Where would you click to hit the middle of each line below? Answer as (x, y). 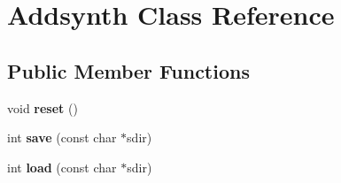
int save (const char (62, 137)
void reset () (43, 107)
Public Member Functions (128, 70)
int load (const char (62, 167)
